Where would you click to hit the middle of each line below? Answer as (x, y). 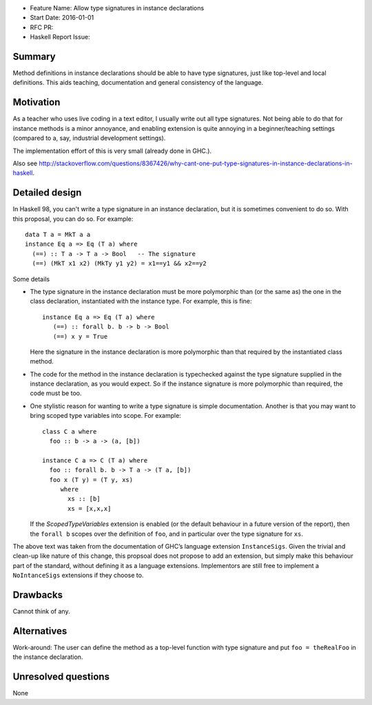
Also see (25, 163)
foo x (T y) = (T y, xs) (91, 480)
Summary (34, 56)
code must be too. (56, 393)
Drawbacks (38, 594)
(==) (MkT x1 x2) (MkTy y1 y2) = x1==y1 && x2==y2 (119, 264)
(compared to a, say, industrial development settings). (89, 138)
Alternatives (40, 631)
